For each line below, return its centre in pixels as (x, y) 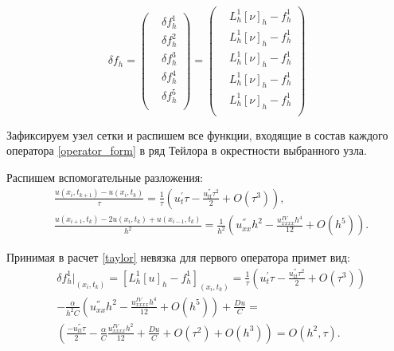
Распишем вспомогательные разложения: (105, 177)
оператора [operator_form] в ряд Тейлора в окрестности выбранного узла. (187, 150)
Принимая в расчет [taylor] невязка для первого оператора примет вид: (178, 257)
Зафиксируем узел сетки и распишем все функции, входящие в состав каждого (197, 134)
